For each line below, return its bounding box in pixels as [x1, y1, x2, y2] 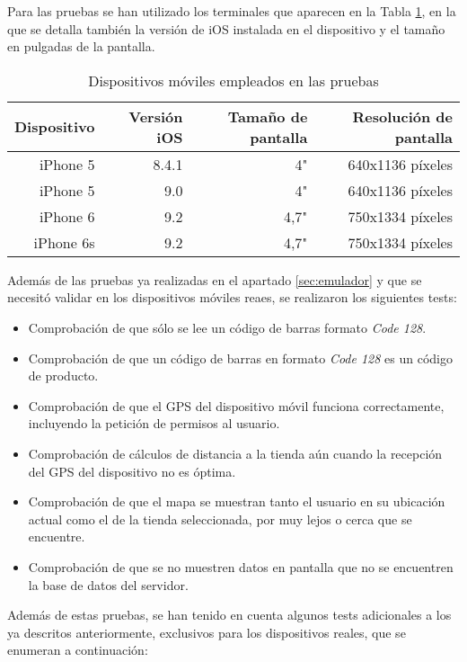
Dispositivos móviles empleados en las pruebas [88, 69, 379, 91]
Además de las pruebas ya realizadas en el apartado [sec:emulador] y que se [7, 270, 422, 289]
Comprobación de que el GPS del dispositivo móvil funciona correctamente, [28, 396, 445, 415]
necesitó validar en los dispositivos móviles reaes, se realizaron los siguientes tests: [7, 288, 457, 307]
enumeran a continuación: [7, 640, 148, 659]
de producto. [28, 366, 99, 385]
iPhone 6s [33, 231, 95, 253]
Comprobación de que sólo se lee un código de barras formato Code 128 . [28, 318, 427, 336]
